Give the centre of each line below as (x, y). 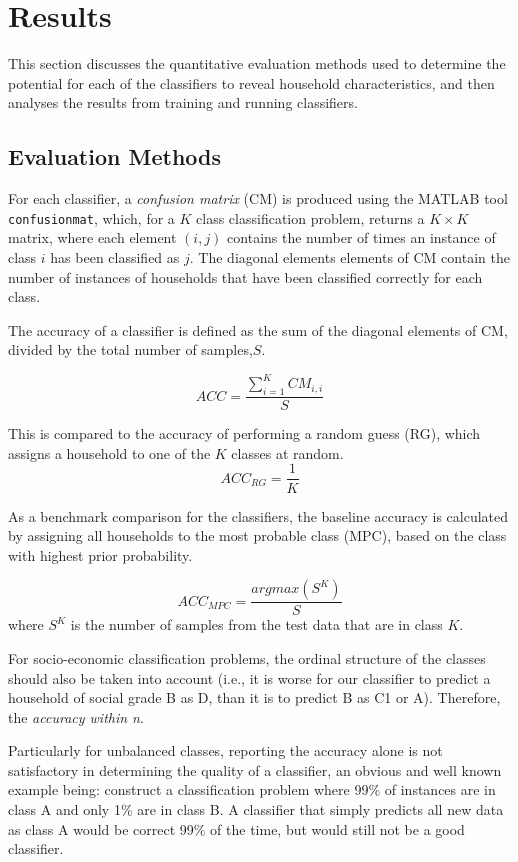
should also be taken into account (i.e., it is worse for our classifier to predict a (249, 677)
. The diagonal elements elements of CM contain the (349, 256)
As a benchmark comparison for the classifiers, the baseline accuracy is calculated (258, 515)
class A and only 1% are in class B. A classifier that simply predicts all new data (256, 809)
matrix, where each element (92, 237)
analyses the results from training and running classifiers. (183, 102)
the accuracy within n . (76, 716)
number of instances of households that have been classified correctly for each (245, 276)
